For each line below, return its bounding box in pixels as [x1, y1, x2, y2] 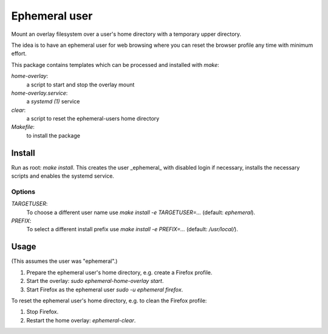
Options [11, 187, 36, 196]
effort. [11, 50, 27, 57]
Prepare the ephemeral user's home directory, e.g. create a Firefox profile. [26, 268, 213, 276]
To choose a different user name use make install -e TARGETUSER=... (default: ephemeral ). [26, 209, 255, 216]
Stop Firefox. [26, 308, 59, 316]
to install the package [26, 131, 80, 139]
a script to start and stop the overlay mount [26, 81, 135, 88]
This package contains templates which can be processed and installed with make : [11, 61, 220, 68]
